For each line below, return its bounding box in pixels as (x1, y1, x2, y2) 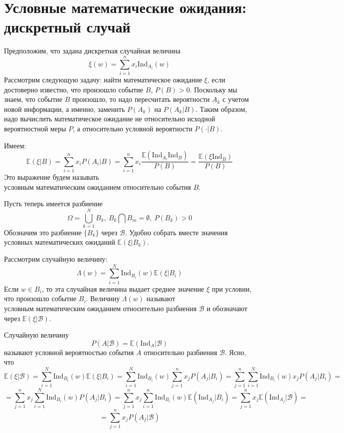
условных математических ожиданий (4, 237, 115, 247)
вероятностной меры (4, 123, 66, 133)
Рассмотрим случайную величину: (4, 254, 108, 264)
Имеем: (4, 140, 26, 150)
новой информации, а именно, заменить (4, 103, 125, 114)
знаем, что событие (4, 94, 63, 104)
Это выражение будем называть (4, 171, 99, 182)
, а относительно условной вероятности (73, 123, 192, 133)
